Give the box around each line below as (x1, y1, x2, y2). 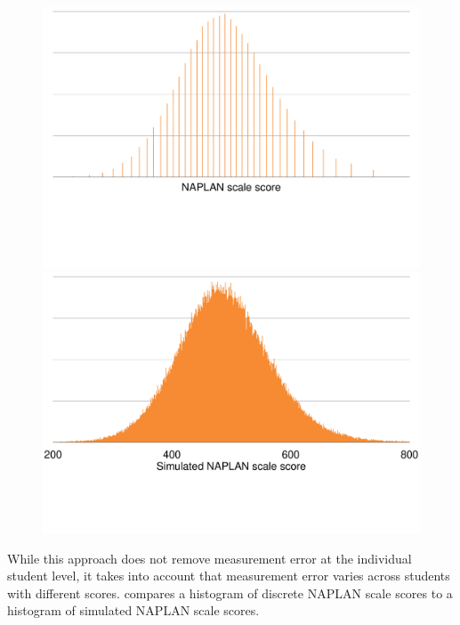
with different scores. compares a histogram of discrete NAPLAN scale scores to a (7, 583, 453, 602)
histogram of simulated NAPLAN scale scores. (7, 601, 260, 620)
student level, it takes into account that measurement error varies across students (7, 566, 450, 585)
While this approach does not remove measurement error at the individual (7, 548, 412, 567)
